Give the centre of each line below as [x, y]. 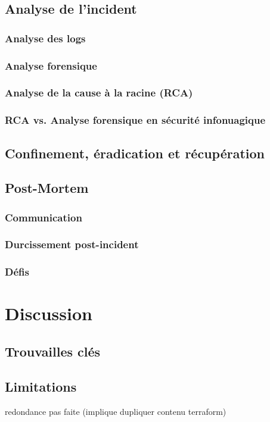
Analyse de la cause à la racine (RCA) [99, 93]
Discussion [49, 313]
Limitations [41, 386]
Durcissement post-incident [72, 244]
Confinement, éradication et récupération [135, 153]
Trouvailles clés [53, 351]
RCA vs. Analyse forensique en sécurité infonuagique [135, 120]
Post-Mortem [47, 188]
